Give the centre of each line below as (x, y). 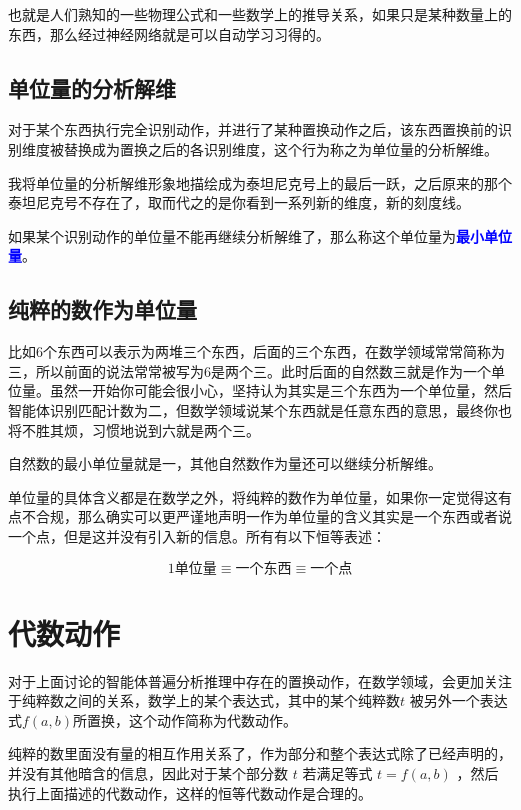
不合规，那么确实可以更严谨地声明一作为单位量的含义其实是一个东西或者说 (266, 516)
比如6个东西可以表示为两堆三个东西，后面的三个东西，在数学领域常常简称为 (256, 351)
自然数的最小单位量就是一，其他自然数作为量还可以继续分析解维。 (225, 463)
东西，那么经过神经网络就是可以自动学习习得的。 (169, 33)
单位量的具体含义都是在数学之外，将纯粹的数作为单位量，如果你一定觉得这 (253, 496)
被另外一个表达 (458, 700)
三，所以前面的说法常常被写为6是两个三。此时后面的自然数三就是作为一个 (249, 370)
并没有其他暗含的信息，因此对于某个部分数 (148, 773)
